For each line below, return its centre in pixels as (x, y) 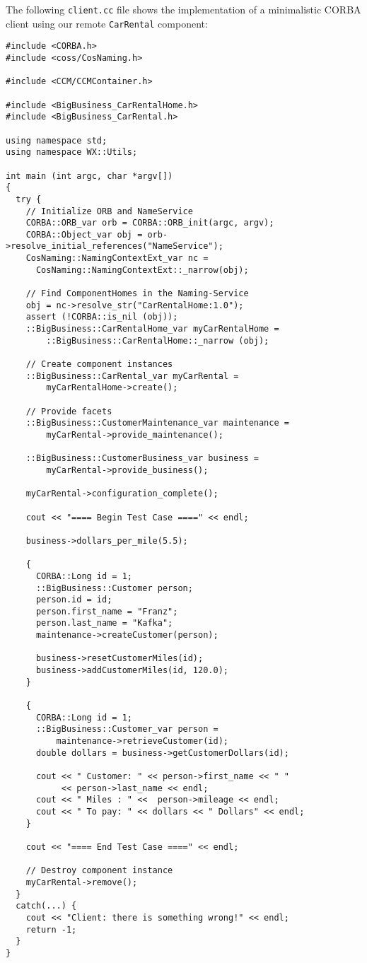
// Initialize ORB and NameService (109, 211)
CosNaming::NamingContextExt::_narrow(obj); (142, 270)
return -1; (51, 929)
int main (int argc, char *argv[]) (89, 176)
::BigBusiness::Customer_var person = (127, 729)
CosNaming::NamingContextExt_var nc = (117, 258)
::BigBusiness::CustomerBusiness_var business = (142, 459)
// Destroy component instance (99, 871)
